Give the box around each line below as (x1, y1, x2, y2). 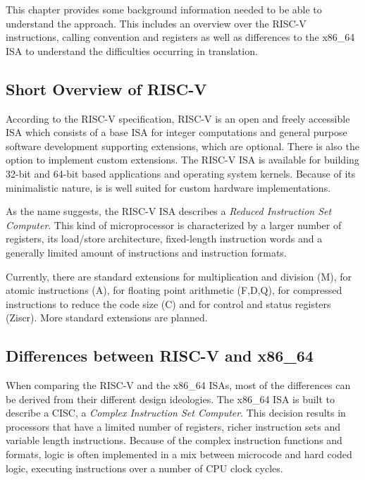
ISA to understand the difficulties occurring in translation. (6, 43, 258, 58)
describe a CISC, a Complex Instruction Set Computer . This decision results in (6, 405, 346, 420)
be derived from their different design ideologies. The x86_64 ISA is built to (6, 391, 335, 406)
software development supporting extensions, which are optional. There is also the (6, 138, 359, 153)
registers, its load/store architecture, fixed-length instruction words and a (6, 231, 323, 246)
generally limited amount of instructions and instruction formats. (6, 245, 287, 259)
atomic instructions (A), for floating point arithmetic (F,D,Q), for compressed (6, 283, 342, 297)
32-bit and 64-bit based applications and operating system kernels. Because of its (6, 166, 356, 180)
